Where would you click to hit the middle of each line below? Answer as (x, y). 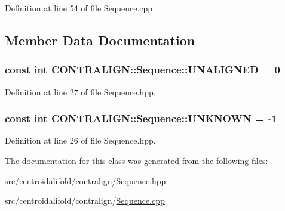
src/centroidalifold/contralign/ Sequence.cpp (85, 201)
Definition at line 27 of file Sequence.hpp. (80, 91)
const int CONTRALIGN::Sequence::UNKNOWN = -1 (141, 118)
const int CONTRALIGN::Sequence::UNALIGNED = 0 (142, 69)
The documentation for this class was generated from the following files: (137, 160)
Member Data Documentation (100, 40)
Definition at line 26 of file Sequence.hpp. (80, 140)
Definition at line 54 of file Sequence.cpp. (80, 8)
